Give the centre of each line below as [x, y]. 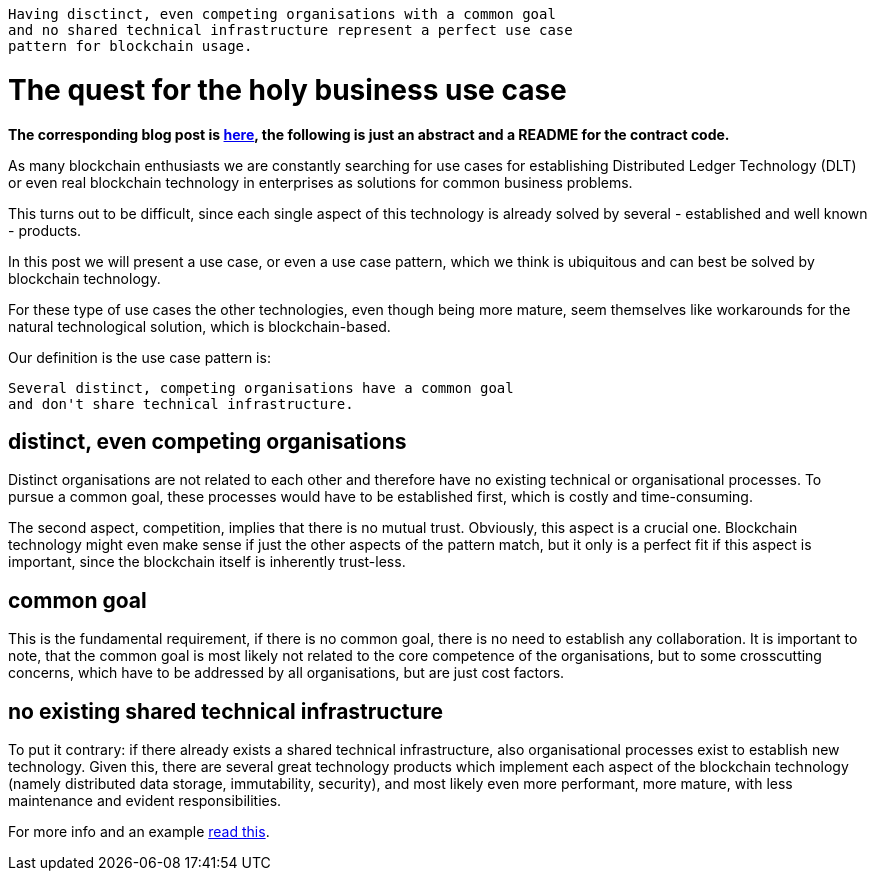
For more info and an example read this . [139, 832]
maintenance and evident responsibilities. [145, 801]
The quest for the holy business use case [287, 89]
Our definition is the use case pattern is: [139, 357]
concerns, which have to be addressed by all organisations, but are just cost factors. [286, 673]
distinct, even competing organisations [207, 441]
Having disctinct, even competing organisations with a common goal [282, 14]
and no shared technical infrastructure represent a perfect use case [290, 30]
